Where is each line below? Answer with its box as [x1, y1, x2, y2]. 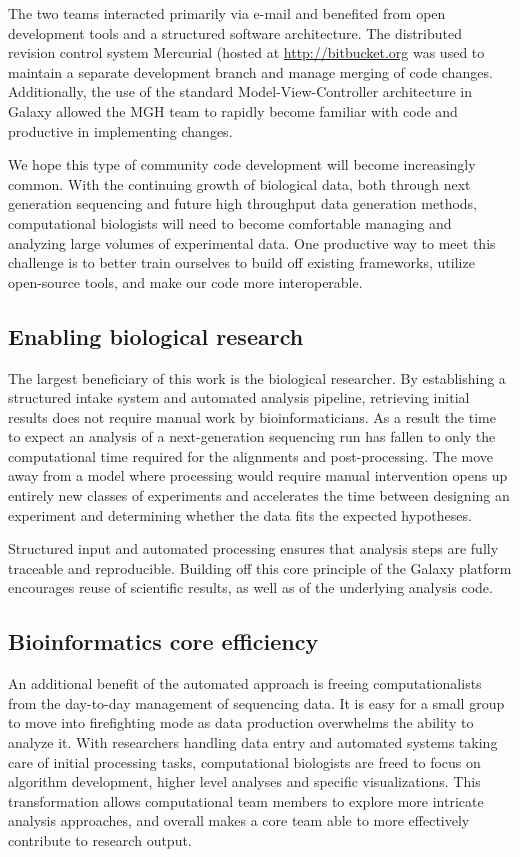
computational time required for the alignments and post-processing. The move [8, 445, 494, 466]
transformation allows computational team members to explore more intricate [8, 790, 484, 811]
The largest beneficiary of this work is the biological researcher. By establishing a [8, 367, 506, 388]
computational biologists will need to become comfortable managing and [8, 212, 452, 233]
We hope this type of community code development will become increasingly [8, 154, 476, 175]
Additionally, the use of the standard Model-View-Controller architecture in [8, 81, 472, 102]
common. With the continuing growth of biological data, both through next [8, 173, 471, 194]
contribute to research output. [8, 830, 192, 850]
